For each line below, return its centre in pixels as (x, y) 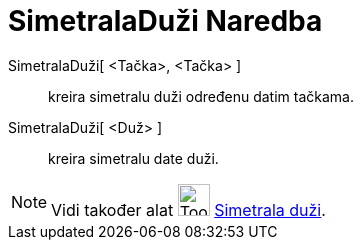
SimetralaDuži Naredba (165, 21)
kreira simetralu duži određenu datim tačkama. (201, 96)
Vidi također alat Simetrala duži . (188, 209)
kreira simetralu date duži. (133, 158)
